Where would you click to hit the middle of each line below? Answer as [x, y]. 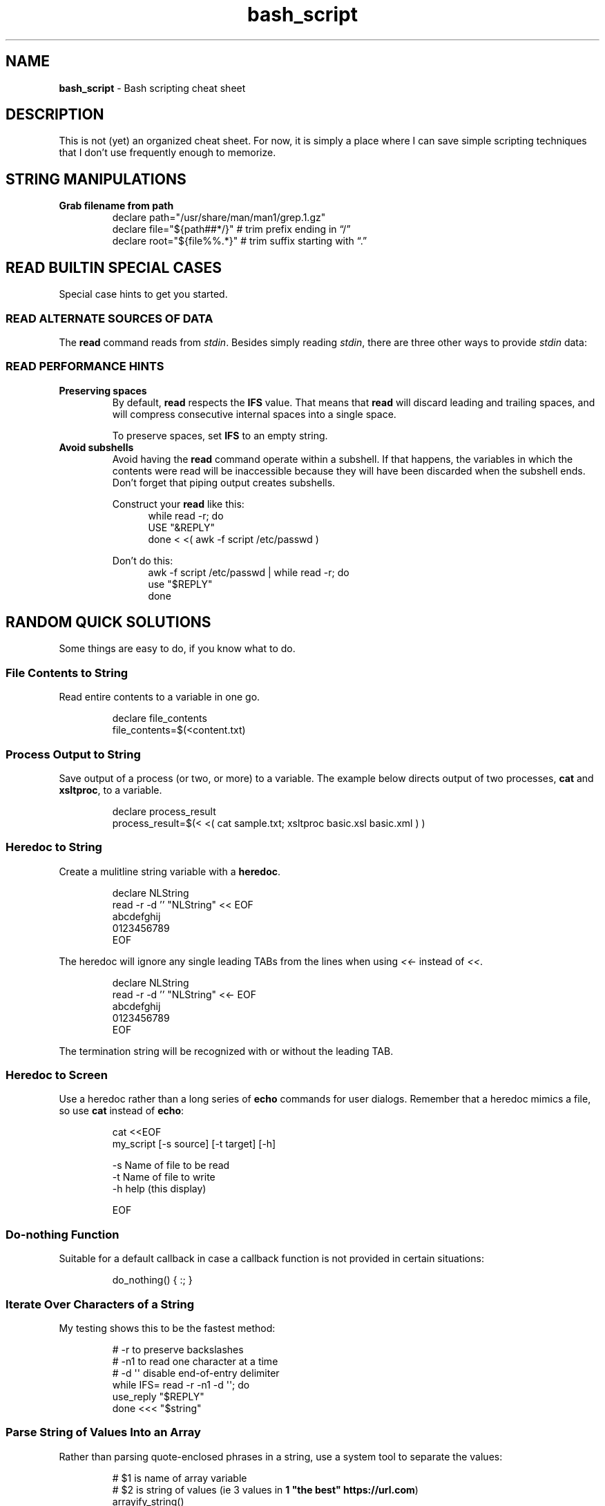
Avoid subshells [96, 447]
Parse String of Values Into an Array [103, 1432]
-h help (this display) [159, 1189]
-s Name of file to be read [171, 1165]
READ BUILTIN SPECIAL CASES [114, 267]
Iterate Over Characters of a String [100, 1304]
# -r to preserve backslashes [178, 1349]
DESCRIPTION [55, 115]
